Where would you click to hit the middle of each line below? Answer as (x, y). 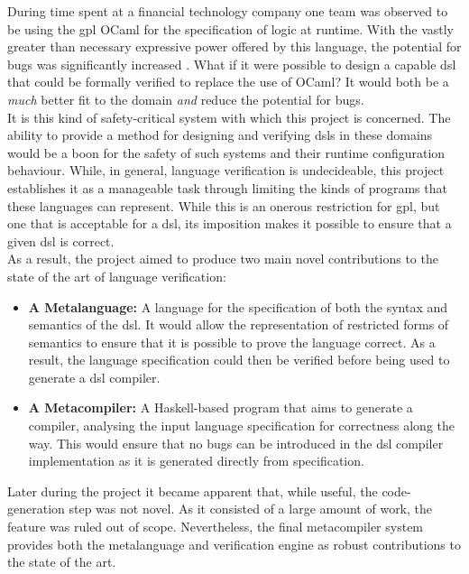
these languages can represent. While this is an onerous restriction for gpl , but (224, 205)
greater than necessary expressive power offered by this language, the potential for (234, 46)
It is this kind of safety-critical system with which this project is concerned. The (229, 117)
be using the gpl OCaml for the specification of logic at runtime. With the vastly (231, 28)
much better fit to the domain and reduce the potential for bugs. (186, 99)
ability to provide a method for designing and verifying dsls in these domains (220, 135)
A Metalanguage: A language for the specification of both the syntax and (238, 306)
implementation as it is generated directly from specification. (196, 461)
